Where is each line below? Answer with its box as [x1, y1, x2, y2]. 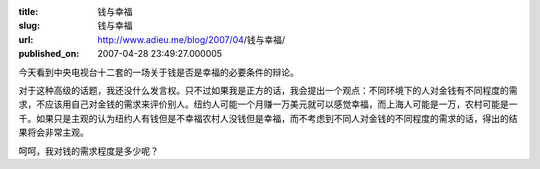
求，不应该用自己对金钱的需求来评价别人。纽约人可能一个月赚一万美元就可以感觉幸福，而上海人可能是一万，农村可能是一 [18, 98, 518, 110]
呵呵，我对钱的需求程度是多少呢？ [18, 145, 159, 157]
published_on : [18, 48, 80, 60]
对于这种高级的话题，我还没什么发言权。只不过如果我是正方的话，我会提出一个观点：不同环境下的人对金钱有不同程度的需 [18, 84, 518, 96]
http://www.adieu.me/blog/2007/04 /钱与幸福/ [97, 33, 286, 45]
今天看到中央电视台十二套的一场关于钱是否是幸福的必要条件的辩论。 [18, 66, 299, 78]
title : [18, 6, 39, 17]
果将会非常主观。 [18, 126, 89, 139]
